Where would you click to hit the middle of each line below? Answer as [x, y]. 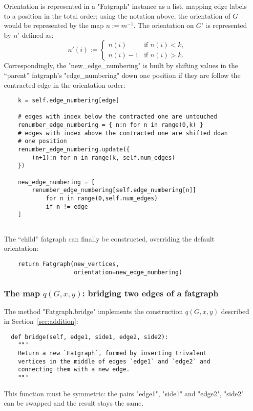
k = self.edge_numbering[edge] [69, 101]
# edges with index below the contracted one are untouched [117, 117]
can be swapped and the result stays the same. [74, 403]
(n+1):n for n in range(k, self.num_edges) [104, 157]
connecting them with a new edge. [74, 370]
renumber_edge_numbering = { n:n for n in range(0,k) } [111, 125]
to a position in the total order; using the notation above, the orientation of [117, 15]
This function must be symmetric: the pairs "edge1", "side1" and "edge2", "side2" [124, 393]
